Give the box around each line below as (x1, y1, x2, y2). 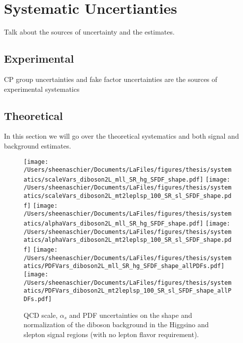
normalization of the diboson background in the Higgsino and (24, 319, 209, 330)
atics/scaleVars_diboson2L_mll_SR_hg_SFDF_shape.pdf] (24, 176, 204, 183)
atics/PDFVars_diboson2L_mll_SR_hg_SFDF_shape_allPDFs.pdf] (24, 263, 225, 270)
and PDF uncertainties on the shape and (69, 309, 192, 320)
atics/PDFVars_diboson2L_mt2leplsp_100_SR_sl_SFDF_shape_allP (24, 287, 232, 295)
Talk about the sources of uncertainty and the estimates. (4, 27, 175, 37)
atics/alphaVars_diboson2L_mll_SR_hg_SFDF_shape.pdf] (24, 220, 204, 228)
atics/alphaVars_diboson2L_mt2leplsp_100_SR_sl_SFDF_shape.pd (24, 236, 232, 244)
